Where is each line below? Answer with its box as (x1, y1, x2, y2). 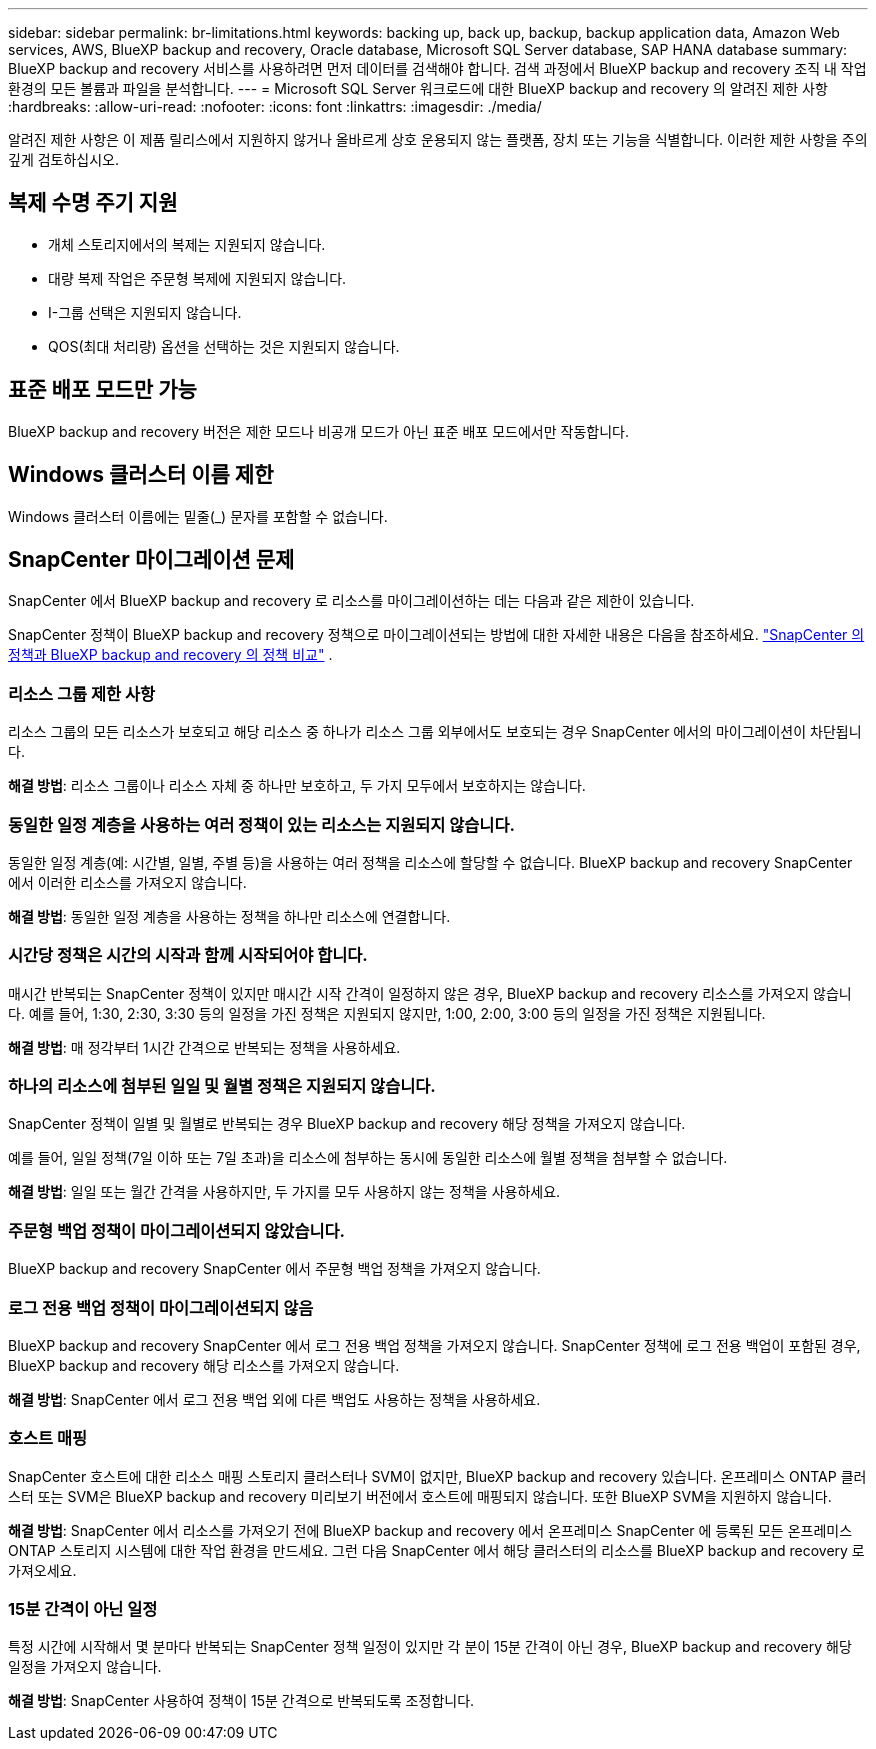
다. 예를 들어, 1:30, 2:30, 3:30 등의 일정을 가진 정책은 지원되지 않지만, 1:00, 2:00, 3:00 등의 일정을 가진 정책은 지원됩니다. (8, 1004, 766, 1022)
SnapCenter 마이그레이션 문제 (8, 546, 295, 572)
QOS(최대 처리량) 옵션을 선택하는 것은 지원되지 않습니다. (48, 337, 400, 355)
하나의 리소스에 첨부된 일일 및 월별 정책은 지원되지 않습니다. (8, 1076, 436, 1096)
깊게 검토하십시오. (8, 151, 120, 168)
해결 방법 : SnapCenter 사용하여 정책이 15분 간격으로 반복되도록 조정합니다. (8, 1692, 475, 1710)
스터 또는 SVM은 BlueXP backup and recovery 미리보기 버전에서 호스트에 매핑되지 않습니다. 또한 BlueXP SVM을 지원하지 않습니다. (8, 1487, 832, 1505)
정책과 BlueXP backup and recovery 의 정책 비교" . (8, 646, 333, 664)
